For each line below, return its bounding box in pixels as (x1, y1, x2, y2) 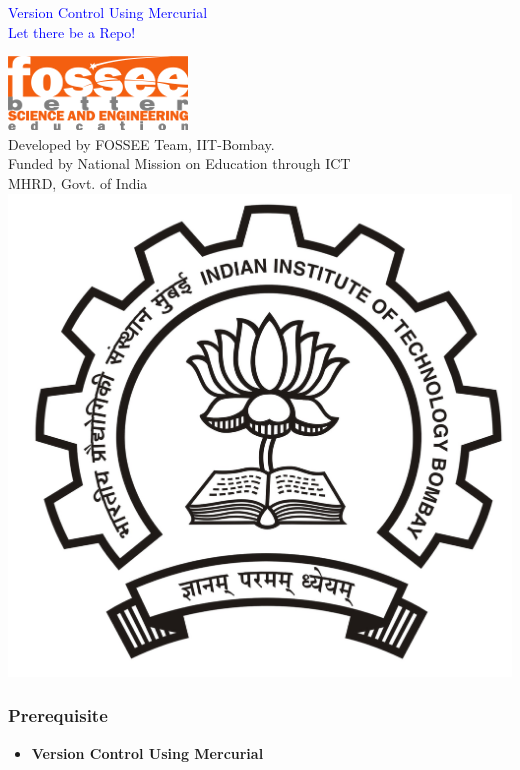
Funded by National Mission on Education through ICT (8, 153, 351, 174)
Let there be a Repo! (8, 21, 136, 42)
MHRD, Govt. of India (8, 172, 148, 193)
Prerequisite (8, 703, 108, 728)
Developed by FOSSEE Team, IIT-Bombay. (8, 133, 275, 154)
